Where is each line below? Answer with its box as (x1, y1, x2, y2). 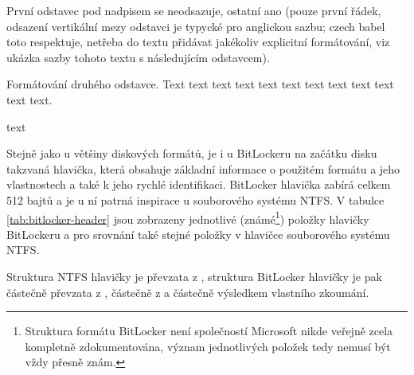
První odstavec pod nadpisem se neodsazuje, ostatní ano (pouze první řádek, (6, 2, 381, 18)
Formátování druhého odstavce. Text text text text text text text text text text (6, 76, 394, 92)
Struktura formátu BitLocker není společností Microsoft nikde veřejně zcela (25, 322, 393, 339)
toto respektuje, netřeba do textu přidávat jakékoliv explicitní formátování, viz (6, 33, 390, 50)
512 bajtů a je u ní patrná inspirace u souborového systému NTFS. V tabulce (6, 191, 385, 208)
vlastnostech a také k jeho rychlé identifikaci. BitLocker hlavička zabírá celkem (6, 176, 391, 193)
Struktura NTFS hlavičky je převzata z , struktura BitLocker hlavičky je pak (6, 268, 382, 284)
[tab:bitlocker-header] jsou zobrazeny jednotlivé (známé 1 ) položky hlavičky (6, 208, 369, 227)
